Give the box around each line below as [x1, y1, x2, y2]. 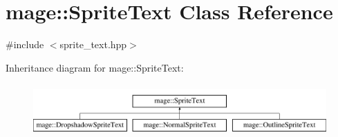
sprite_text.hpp [59, 37, 127, 52]
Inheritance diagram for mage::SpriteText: [6, 60, 184, 74]
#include [6, 37, 44, 52]
